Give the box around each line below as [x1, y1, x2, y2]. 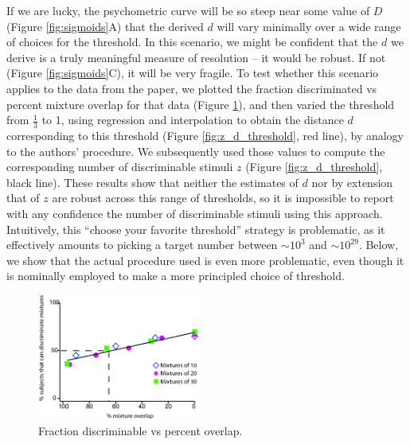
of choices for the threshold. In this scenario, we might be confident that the [6, 33, 378, 50]
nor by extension [311, 173, 393, 190]
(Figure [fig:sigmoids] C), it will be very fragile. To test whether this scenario [6, 64, 379, 81]
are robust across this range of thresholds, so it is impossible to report [52, 189, 394, 206]
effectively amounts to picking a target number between [6, 236, 278, 253]
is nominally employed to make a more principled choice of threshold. [6, 267, 345, 284]
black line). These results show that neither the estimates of [6, 173, 299, 190]
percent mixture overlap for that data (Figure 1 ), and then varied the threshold [6, 95, 395, 112]
